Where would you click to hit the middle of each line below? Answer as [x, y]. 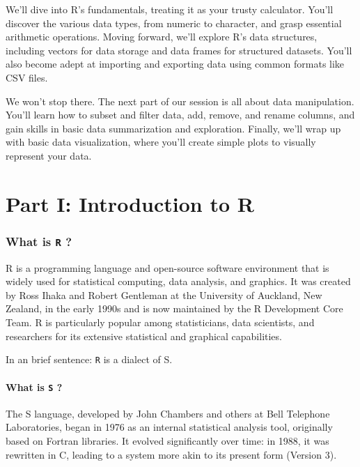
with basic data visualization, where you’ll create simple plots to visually [161, 142]
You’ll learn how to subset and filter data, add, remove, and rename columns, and [180, 115]
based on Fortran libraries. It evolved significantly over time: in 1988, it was [167, 440]
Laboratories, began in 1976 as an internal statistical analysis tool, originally [169, 427]
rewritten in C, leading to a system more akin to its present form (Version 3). [171, 454]
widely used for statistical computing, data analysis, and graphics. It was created [178, 281]
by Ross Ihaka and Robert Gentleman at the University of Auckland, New [164, 294]
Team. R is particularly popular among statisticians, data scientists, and [160, 322]
